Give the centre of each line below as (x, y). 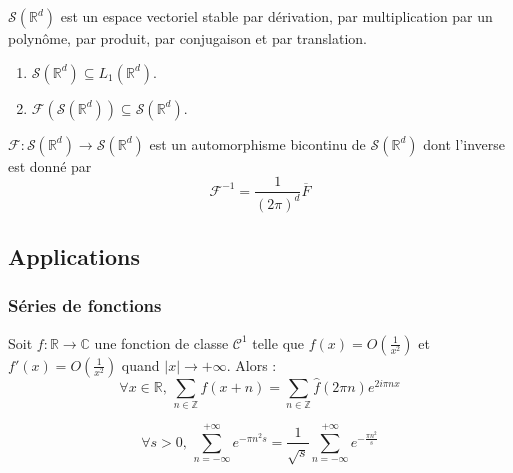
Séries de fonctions (85, 305)
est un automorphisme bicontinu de (257, 143)
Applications (74, 255)
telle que (278, 342)
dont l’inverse (464, 143)
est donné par (50, 165)
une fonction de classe (161, 342)
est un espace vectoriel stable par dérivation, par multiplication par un (276, 16)
